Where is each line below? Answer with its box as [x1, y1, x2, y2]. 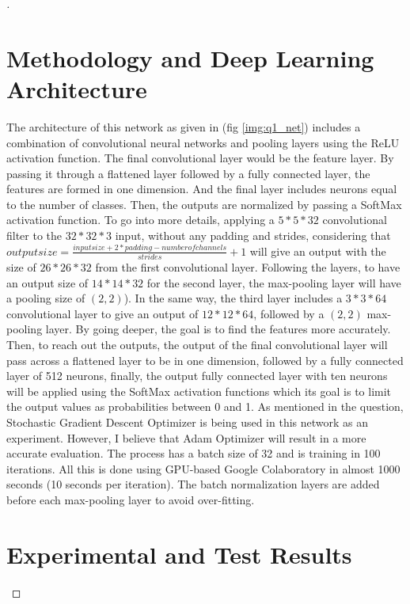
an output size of [6, 274, 89, 291]
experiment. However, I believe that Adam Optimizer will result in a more [6, 429, 366, 446]
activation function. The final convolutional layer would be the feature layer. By [6, 150, 394, 166]
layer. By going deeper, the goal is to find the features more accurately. [45, 321, 391, 337]
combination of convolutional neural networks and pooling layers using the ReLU [6, 134, 400, 150]
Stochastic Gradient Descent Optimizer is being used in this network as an [6, 413, 369, 430]
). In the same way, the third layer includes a [123, 290, 343, 306]
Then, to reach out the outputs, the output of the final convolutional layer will [6, 336, 388, 352]
